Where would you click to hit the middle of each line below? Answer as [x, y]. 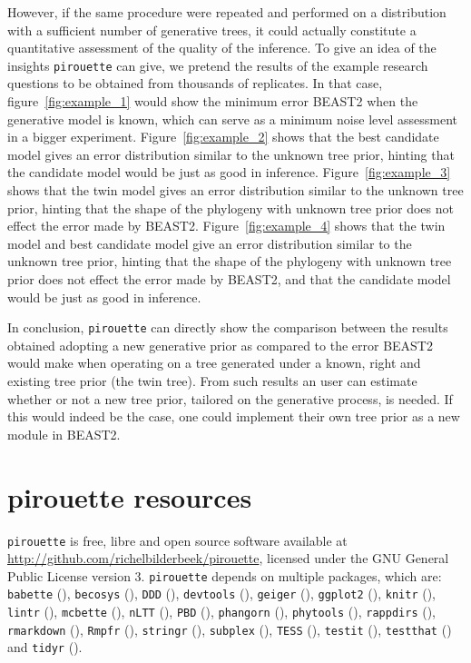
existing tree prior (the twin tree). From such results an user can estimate [212, 381]
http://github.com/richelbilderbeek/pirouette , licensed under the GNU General [228, 558]
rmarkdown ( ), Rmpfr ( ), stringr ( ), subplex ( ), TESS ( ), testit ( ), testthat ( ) [230, 629]
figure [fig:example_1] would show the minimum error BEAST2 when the [213, 101]
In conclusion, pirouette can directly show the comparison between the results [228, 327]
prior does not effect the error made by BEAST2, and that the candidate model [229, 278]
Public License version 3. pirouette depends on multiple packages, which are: [225, 575]
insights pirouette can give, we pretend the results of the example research [218, 65]
